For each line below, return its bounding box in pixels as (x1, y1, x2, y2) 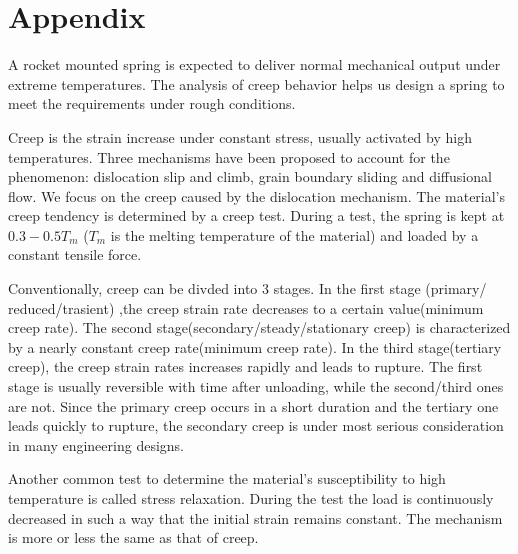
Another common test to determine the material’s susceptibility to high (8, 468, 446, 489)
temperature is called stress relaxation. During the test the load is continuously (8, 488, 494, 508)
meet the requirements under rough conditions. (8, 93, 296, 114)
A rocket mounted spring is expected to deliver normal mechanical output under (8, 54, 501, 75)
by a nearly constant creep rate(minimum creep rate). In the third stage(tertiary (8, 336, 502, 357)
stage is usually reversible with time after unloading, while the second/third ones (8, 376, 504, 397)
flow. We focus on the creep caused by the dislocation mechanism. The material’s (8, 185, 506, 206)
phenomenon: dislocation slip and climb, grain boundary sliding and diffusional (8, 166, 492, 187)
